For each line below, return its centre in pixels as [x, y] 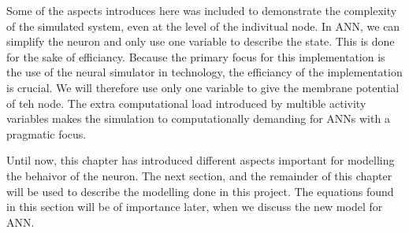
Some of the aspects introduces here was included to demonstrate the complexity [202, 10]
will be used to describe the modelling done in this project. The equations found [200, 191]
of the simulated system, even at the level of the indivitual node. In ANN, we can [203, 26]
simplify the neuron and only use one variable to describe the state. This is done [201, 41]
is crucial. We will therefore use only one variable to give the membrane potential [203, 87]
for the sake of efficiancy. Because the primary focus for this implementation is [196, 56]
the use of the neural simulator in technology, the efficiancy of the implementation [204, 72]
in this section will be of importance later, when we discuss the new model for [195, 207]
